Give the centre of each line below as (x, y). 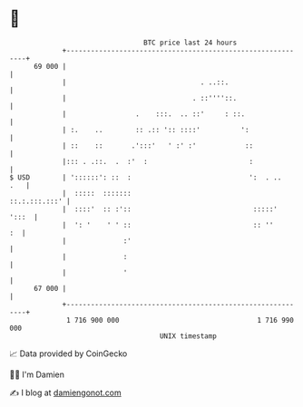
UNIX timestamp (188, 336)
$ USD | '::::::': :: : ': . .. (146, 177)
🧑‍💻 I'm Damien (37, 374)
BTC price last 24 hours (191, 43)
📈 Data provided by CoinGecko (68, 354)
